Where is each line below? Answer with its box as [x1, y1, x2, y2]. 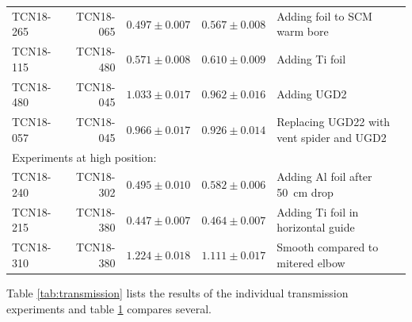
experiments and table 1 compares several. [6, 300, 212, 316]
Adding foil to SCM [277, 7, 372, 24]
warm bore [277, 23, 329, 40]
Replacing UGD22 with [277, 113, 391, 130]
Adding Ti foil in [277, 203, 359, 220]
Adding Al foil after [277, 168, 372, 185]
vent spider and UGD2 [277, 128, 387, 145]
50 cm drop [277, 183, 334, 200]
